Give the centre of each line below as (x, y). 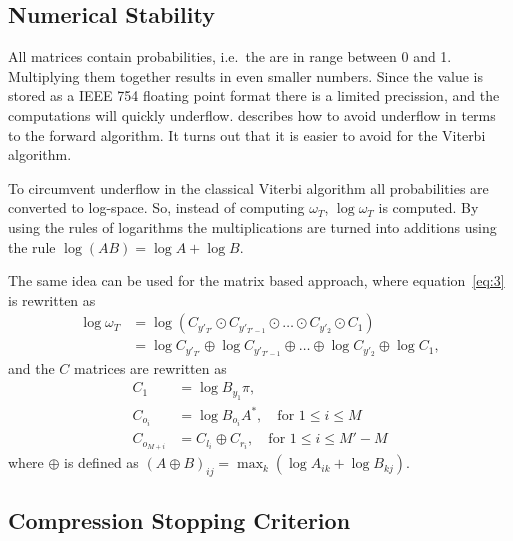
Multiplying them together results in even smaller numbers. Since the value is (245, 75)
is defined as (101, 462)
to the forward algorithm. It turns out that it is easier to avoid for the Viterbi (247, 134)
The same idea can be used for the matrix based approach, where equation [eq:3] (256, 280)
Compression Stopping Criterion (179, 520)
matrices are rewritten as (150, 368)
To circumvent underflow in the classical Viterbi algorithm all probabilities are (248, 187)
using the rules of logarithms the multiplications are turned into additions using (252, 226)
